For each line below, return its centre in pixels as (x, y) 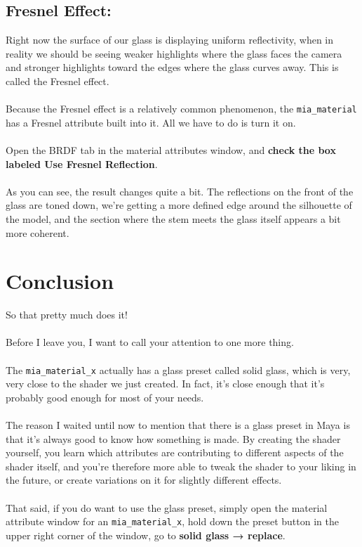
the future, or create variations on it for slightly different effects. (144, 480)
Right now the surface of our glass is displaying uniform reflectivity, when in (170, 40)
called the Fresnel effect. (58, 81)
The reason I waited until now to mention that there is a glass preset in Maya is (178, 425)
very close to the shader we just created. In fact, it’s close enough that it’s (165, 384)
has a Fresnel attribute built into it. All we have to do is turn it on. (151, 122)
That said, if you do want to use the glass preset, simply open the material (167, 507)
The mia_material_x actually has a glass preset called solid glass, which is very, (178, 369)
